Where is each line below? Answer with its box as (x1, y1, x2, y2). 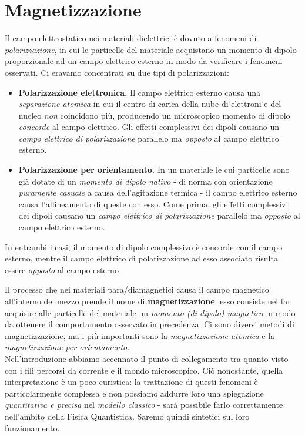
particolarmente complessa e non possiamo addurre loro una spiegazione (5, 387, 264, 399)
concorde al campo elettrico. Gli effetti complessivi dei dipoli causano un (18, 120, 280, 133)
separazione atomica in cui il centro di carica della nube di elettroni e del (18, 98, 281, 110)
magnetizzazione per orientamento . (5, 341, 130, 353)
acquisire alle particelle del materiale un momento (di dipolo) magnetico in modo (5, 306, 296, 318)
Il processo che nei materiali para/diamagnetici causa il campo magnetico (5, 283, 269, 296)
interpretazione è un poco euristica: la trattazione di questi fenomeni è (5, 375, 258, 388)
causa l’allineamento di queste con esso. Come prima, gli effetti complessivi (18, 197, 289, 210)
